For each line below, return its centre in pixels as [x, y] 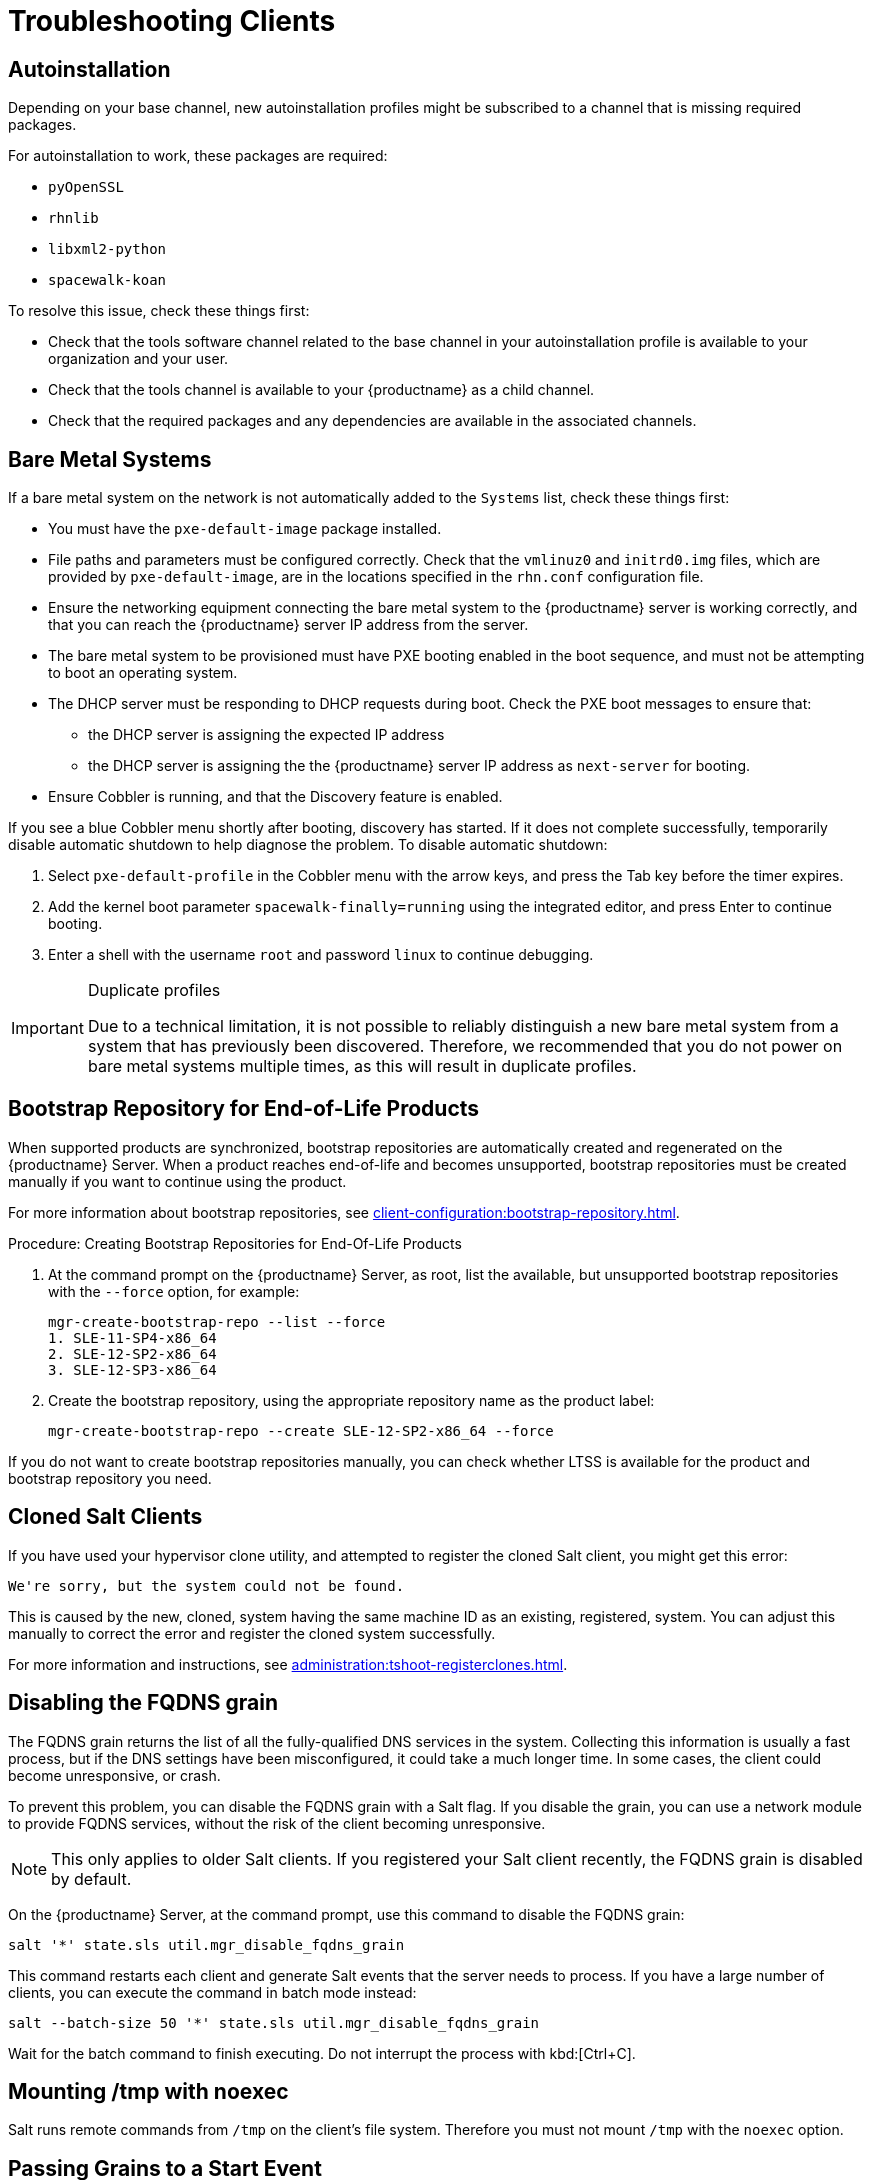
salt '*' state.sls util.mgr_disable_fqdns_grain [206, 1944]
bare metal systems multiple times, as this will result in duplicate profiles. [362, 1066]
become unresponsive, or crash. [114, 1775]
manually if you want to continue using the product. [177, 1181]
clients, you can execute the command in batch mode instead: [212, 1992]
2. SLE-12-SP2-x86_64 [132, 1353]
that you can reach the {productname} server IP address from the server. [288, 625]
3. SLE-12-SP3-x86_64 [132, 1369]
